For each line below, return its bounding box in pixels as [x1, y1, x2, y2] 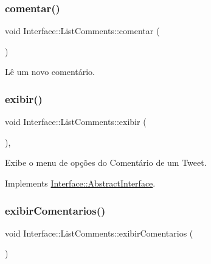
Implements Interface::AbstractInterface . [5, 177, 156, 189]
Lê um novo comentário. [5, 65, 95, 78]
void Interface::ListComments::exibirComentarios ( [5, 226, 193, 239]
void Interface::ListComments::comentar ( [5, 24, 160, 37]
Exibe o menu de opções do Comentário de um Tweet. [5, 156, 207, 169]
